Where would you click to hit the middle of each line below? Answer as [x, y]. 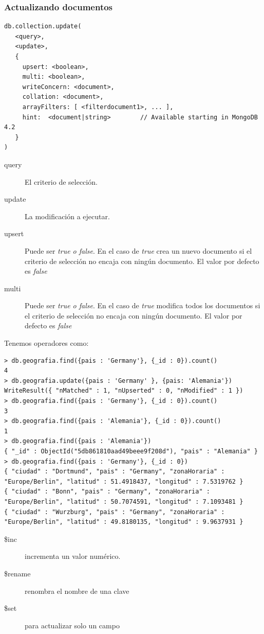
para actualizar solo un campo [72, 625]
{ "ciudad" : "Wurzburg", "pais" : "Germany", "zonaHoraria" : [115, 512]
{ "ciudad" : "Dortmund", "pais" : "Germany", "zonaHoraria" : [115, 472]
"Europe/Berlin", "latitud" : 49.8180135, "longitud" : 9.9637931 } [124, 522]
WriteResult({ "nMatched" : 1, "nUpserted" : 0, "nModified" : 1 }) [124, 391]
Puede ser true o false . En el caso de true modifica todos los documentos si [143, 305]
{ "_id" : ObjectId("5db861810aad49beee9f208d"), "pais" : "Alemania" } [131, 451]
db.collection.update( [43, 27]
